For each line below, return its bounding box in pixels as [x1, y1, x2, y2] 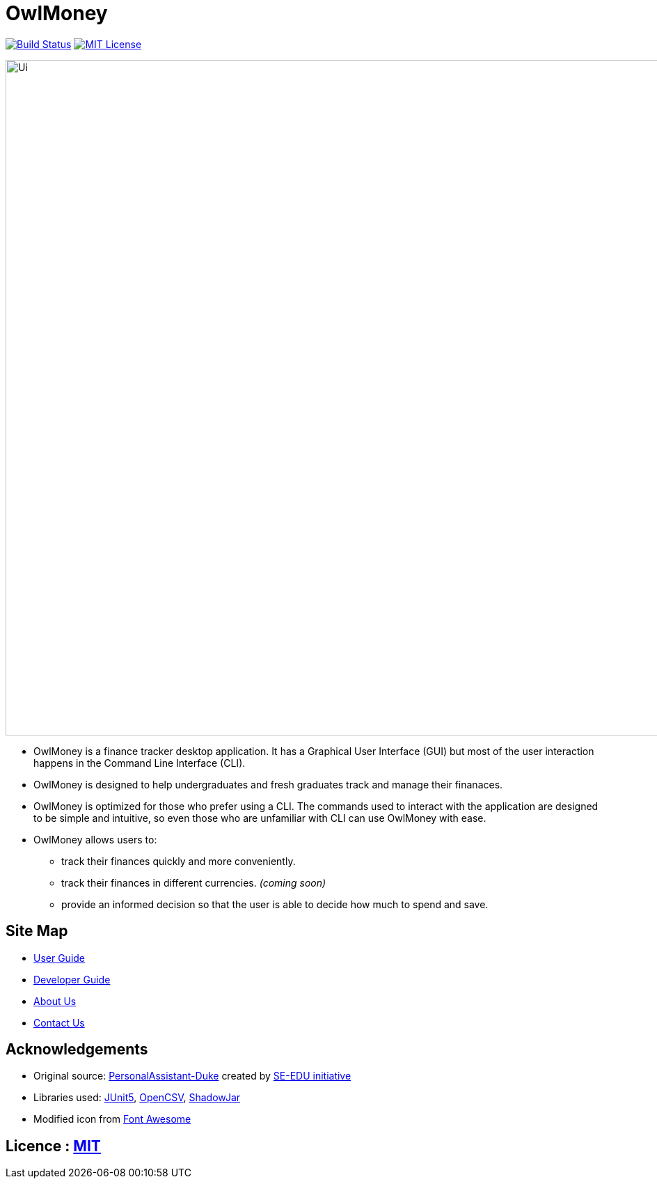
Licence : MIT [6, 1137, 101, 1155]
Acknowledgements [6, 1041, 148, 1059]
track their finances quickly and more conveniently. [61, 855, 296, 867]
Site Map [6, 922, 68, 940]
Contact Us [33, 1016, 85, 1029]
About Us [33, 995, 77, 1007]
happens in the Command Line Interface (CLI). [33, 756, 246, 769]
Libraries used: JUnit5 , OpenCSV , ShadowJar [33, 1091, 241, 1104]
